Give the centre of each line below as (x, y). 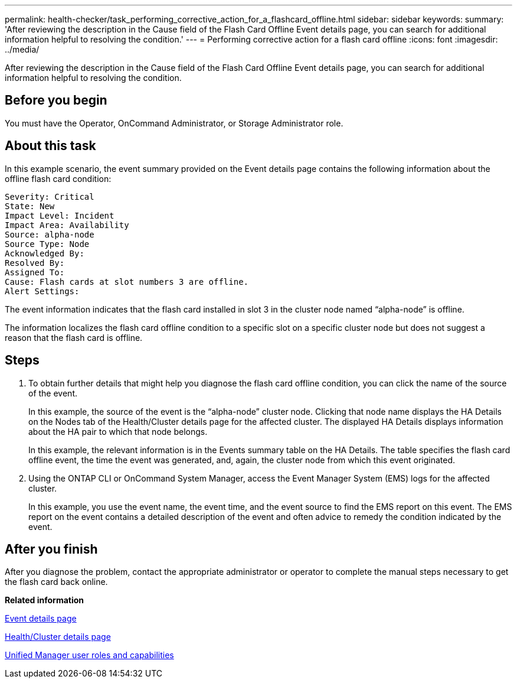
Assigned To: (35, 272)
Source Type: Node (47, 244)
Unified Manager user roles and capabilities (89, 655)
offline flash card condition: (58, 178)
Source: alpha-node (50, 234)
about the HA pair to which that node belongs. (118, 431)
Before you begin (56, 100)
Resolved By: (35, 263)
